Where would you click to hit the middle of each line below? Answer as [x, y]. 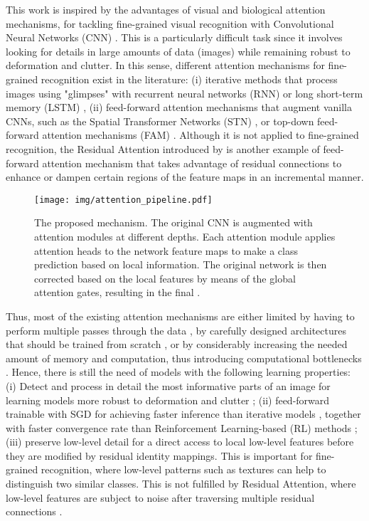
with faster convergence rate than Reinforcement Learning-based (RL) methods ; [182, 427]
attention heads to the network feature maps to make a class [166, 250]
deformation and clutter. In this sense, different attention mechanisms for [165, 65]
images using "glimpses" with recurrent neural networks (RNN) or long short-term [184, 93]
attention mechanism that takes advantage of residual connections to [192, 163]
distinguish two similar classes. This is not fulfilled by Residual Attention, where [181, 484]
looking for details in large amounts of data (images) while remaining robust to [178, 51]
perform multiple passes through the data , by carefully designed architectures [176, 330]
